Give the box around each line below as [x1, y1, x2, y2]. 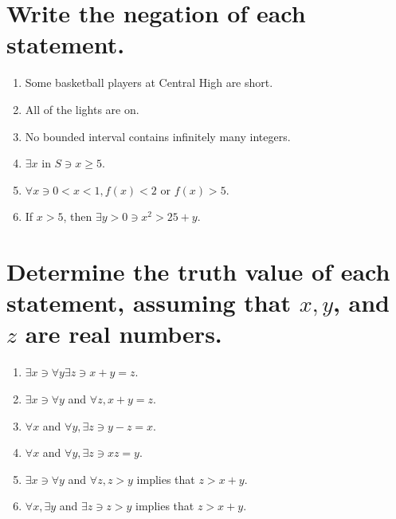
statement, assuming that [6, 286, 291, 319]
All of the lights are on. [25, 100, 139, 117]
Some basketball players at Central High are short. [25, 74, 273, 91]
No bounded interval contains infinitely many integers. [25, 128, 291, 144]
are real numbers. [25, 317, 222, 350]
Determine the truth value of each [6, 255, 390, 288]
